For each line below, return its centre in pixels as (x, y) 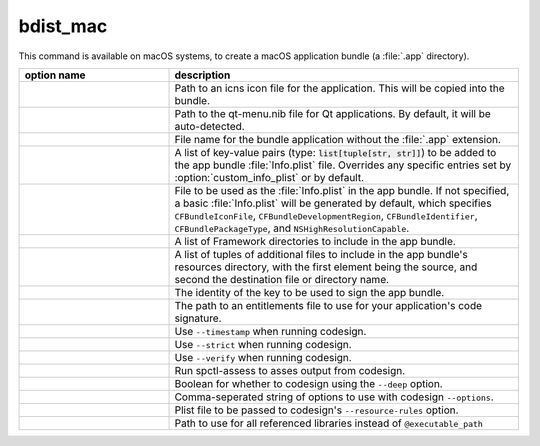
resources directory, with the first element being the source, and (326, 267)
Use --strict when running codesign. (263, 344)
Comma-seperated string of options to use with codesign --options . (334, 397)
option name (55, 75)
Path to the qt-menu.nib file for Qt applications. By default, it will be (333, 113)
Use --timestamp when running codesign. (270, 331)
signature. (198, 318)
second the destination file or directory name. (282, 279)
